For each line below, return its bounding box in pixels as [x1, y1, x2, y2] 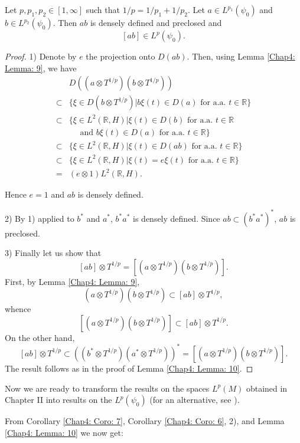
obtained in [246, 382, 288, 394]
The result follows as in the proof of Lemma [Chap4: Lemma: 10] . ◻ [5, 362, 253, 374]
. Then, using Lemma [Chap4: [187, 50, 295, 62]
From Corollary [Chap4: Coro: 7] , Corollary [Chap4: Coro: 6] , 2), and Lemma [5, 415, 285, 427]
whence [5, 303, 31, 315]
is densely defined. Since [133, 212, 220, 224]
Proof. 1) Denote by [5, 50, 77, 62]
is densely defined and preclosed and [90, 17, 222, 28]
